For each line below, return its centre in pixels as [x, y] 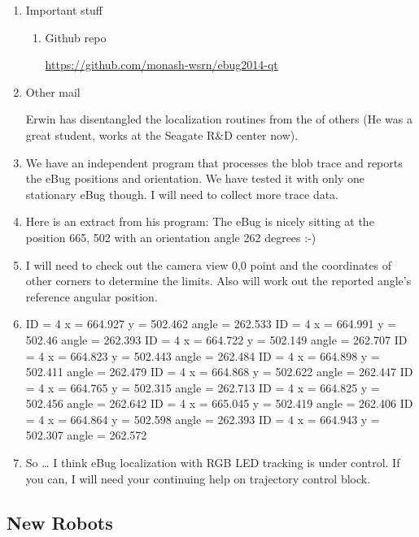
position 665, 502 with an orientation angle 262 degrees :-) [171, 237]
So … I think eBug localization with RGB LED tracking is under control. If [213, 463]
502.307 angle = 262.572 [86, 435]
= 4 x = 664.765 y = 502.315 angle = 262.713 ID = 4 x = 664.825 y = [203, 387]
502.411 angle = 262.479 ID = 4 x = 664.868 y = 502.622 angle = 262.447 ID [219, 372]
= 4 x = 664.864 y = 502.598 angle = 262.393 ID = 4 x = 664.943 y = [203, 419]
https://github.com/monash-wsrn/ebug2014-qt [161, 65]
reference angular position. [92, 296]
